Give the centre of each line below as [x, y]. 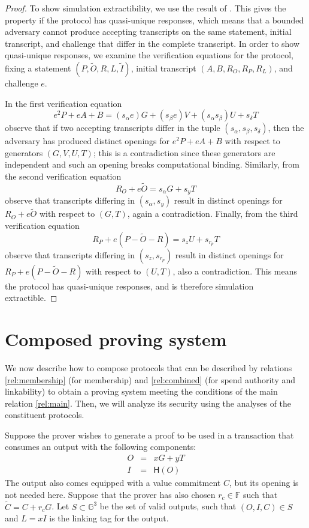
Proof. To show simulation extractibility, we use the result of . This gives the [146, 8]
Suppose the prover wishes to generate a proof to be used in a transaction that [149, 435]
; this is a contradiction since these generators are [184, 152]
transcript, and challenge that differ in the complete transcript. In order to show [152, 43]
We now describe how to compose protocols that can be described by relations [149, 367]
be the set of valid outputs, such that [168, 506]
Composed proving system [116, 338]
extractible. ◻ [31, 298]
